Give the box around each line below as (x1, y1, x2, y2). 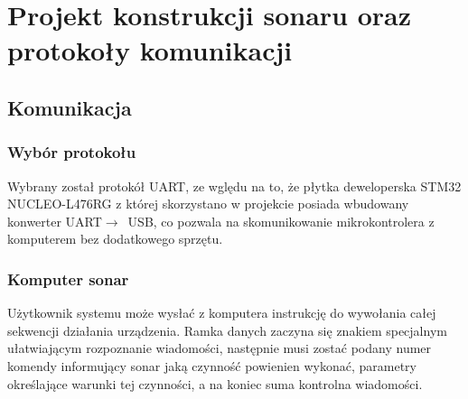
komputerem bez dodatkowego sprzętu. (7, 229, 223, 248)
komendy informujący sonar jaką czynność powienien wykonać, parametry (7, 356, 417, 375)
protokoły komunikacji (7, 32, 293, 69)
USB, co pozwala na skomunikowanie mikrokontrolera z (127, 211, 435, 230)
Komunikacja (7, 93, 132, 121)
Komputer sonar (7, 267, 129, 290)
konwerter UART (7, 211, 102, 230)
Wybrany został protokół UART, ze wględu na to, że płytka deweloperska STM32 (7, 176, 462, 195)
